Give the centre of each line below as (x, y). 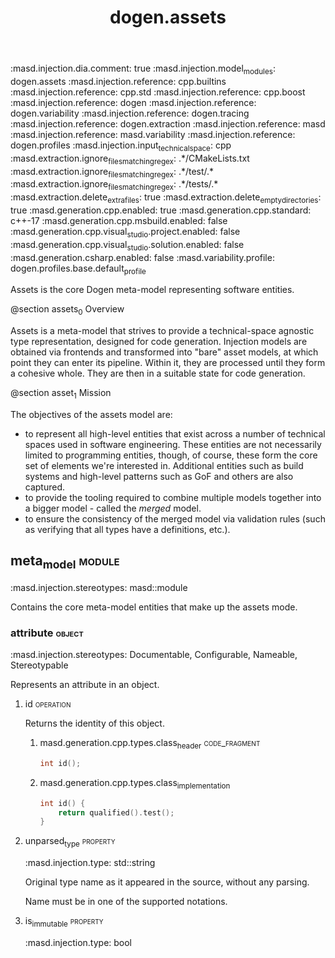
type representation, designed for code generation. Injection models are (159, 342)
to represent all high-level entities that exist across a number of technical (175, 433)
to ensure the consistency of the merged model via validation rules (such (175, 518)
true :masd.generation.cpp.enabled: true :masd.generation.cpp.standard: (161, 210)
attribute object (47, 633)
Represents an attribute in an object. (85, 685)
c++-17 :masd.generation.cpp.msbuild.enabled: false (119, 220)
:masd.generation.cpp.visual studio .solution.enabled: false (127, 245)
